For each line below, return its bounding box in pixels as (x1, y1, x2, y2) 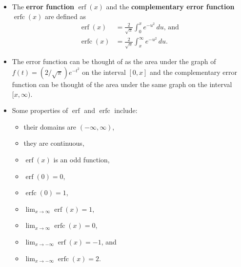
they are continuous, (23, 138, 84, 148)
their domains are (23, 121, 77, 132)
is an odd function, (53, 154, 110, 164)
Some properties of (12, 105, 68, 115)
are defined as (44, 11, 86, 21)
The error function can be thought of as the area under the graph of (12, 56, 216, 67)
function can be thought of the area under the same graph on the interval (12, 79, 232, 89)
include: (114, 105, 138, 115)
